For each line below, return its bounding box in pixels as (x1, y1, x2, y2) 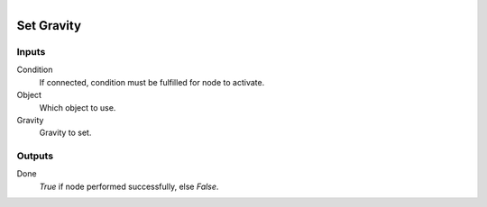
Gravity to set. (39, 127, 92, 139)
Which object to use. (39, 102, 116, 112)
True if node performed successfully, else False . (39, 181, 219, 192)
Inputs (16, 45, 46, 58)
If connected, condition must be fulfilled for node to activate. (39, 76, 265, 87)
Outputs (16, 149, 54, 162)
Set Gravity (16, 18, 81, 33)
